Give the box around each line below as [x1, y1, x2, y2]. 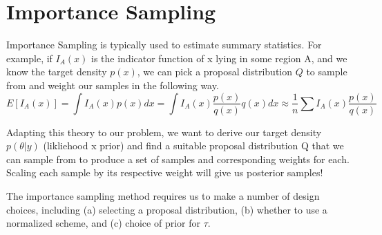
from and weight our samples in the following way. [6, 77, 219, 92]
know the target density [6, 64, 107, 79]
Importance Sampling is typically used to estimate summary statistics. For [6, 37, 322, 52]
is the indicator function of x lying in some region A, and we [91, 50, 347, 65]
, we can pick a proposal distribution [137, 64, 293, 79]
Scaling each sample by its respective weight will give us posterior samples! [6, 165, 323, 180]
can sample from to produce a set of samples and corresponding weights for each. [6, 151, 350, 166]
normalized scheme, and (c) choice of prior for [6, 216, 200, 230]
